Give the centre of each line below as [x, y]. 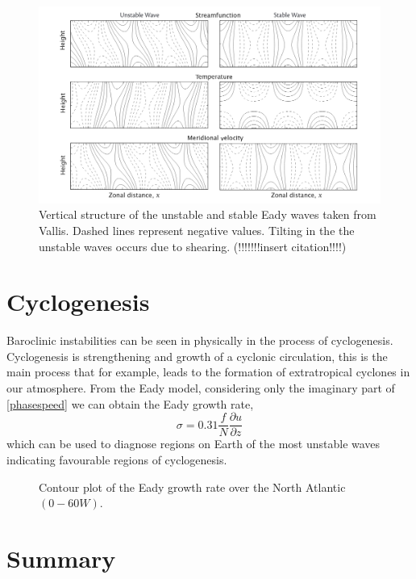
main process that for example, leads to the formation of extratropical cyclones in [208, 372]
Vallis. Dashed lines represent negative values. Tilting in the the [197, 230]
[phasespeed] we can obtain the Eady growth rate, [130, 403]
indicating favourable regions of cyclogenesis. [117, 459]
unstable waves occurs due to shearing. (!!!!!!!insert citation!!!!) [193, 246]
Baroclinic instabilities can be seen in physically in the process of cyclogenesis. [200, 340]
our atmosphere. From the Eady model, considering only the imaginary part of [201, 388]
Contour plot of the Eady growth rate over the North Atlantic [192, 487]
